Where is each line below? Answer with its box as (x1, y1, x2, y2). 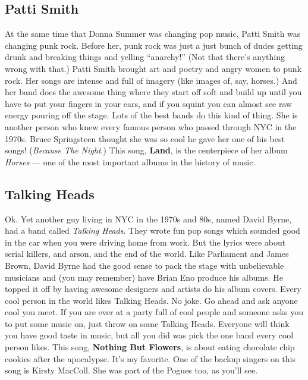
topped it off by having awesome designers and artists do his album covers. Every (5, 282, 301, 295)
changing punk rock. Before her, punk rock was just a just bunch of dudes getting (5, 39, 303, 51)
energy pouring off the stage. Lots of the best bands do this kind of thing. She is (5, 109, 298, 121)
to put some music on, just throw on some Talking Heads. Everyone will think (5, 317, 290, 329)
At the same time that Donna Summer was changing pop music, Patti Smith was (5, 27, 301, 40)
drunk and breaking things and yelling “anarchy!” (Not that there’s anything (5, 51, 285, 63)
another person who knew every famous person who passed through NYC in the (5, 120, 297, 133)
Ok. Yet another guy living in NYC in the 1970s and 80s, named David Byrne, (5, 212, 292, 225)
